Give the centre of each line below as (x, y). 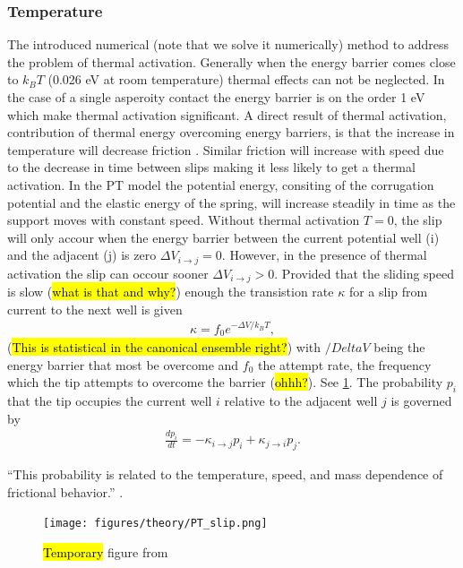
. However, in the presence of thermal (324, 255)
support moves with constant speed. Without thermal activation (184, 220)
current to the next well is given (95, 309)
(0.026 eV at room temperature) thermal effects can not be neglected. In (246, 79)
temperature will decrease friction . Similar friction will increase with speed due (226, 149)
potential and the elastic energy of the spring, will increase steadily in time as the (231, 202)
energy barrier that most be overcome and (123, 364)
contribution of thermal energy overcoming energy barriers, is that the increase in (231, 132)
